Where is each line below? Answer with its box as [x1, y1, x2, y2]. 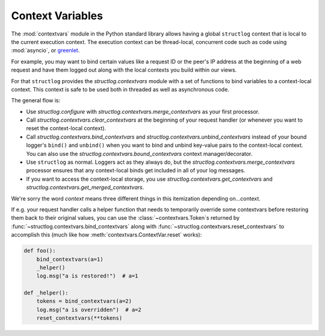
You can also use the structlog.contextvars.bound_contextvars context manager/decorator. [26, 150, 253, 157]
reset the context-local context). [26, 125, 107, 132]
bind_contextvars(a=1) [36, 256, 104, 263]
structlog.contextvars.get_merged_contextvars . [26, 184, 144, 191]
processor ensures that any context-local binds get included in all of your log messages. [26, 167, 246, 174]
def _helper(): [23, 290, 69, 296]
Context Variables [11, 9, 104, 22]
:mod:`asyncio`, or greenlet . [11, 47, 80, 54]
